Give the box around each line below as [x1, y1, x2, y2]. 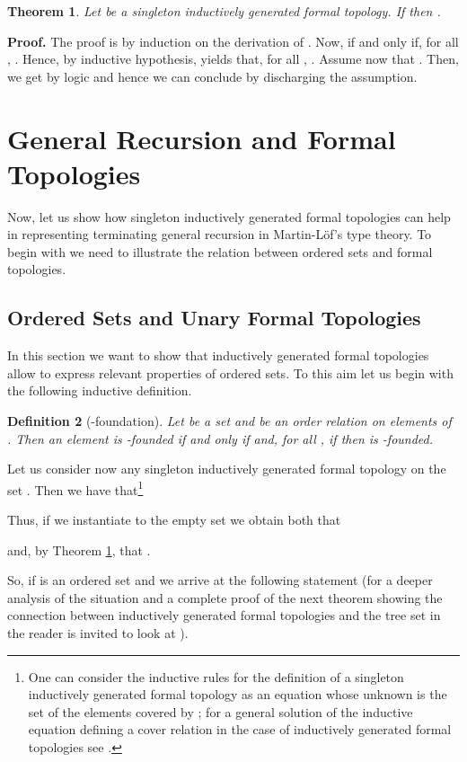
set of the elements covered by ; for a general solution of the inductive [28, 702, 413, 721]
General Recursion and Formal [7, 120, 396, 156]
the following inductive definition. [7, 381, 192, 400]
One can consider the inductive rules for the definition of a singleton [28, 667, 404, 686]
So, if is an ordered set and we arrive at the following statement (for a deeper [7, 571, 433, 589]
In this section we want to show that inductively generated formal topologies [7, 346, 429, 365]
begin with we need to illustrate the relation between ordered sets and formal [7, 242, 433, 261]
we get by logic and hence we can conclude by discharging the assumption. [7, 66, 418, 85]
